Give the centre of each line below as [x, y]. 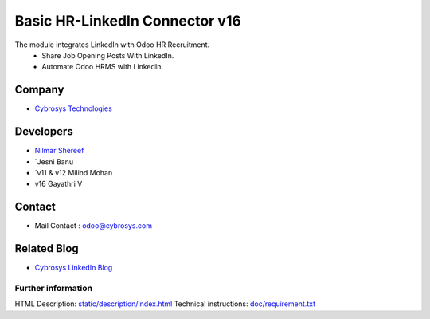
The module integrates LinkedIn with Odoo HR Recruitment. [112, 45]
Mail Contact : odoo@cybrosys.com [94, 226]
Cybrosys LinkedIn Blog [74, 268]
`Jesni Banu [54, 161]
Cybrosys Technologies [74, 108]
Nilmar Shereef [59, 151]
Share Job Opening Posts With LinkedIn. [108, 55]
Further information [54, 288]
